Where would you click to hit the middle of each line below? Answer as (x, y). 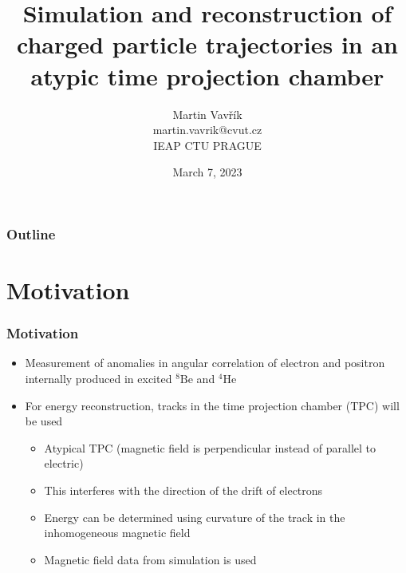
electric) (64, 463)
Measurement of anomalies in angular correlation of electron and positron (205, 363)
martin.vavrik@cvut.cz (207, 130)
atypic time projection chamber (207, 75)
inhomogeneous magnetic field (117, 533)
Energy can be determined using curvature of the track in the (195, 517)
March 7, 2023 (207, 172)
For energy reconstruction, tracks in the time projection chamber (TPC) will (212, 405)
